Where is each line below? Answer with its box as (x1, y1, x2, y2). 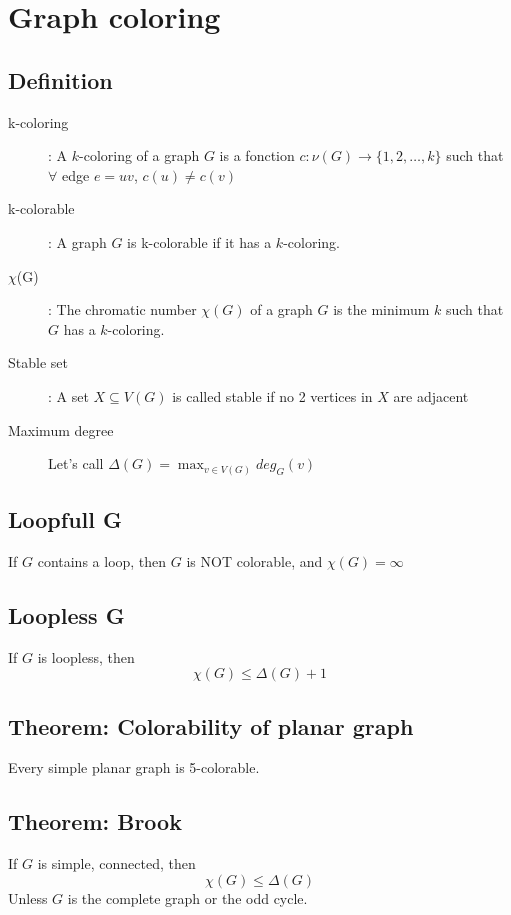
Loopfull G (8, 504, 122, 535)
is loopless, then (37, 646, 135, 667)
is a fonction (219, 145, 295, 166)
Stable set (8, 352, 68, 373)
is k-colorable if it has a (127, 231, 272, 252)
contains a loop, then (37, 550, 167, 571)
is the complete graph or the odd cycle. (67, 887, 308, 908)
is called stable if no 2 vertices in (172, 385, 373, 406)
